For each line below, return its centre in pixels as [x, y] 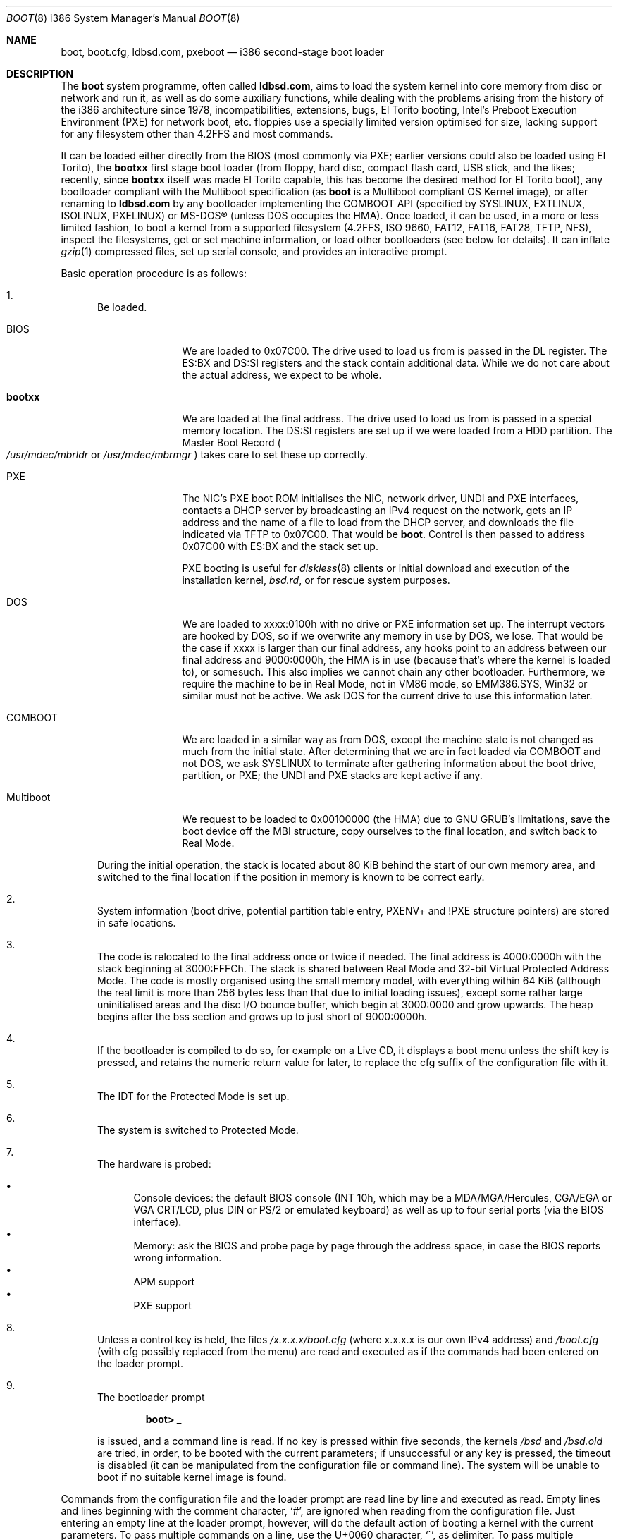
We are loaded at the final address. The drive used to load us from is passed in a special [387, 418]
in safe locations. [137, 923]
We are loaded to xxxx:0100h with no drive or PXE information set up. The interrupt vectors [394, 624]
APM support [164, 1282]
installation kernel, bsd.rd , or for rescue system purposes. [316, 580]
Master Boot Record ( [231, 442]
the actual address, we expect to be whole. [282, 375]
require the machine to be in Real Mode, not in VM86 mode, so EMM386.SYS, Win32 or [385, 684]
